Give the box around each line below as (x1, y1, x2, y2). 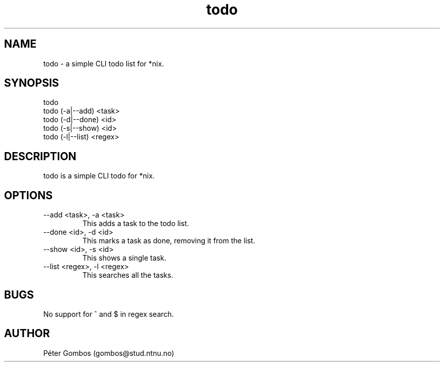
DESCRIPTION (4, 150, 77, 163)
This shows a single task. (82, 253, 166, 263)
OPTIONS (4, 189, 53, 202)
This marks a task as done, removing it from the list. (82, 236, 255, 245)
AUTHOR (4, 327, 50, 340)
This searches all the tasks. (82, 271, 173, 280)
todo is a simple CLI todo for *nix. (43, 171, 155, 180)
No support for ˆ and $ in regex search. (43, 309, 174, 318)
